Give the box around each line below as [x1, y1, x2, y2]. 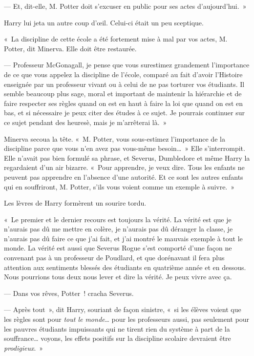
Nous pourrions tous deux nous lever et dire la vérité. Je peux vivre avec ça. [4, 272, 232, 282]
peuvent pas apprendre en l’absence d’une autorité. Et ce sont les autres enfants [4, 171, 243, 182]
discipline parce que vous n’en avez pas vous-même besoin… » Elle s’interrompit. [4, 143, 245, 153]
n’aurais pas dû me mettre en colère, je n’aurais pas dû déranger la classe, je [4, 224, 233, 234]
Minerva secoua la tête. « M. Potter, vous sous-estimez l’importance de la [4, 133, 225, 144]
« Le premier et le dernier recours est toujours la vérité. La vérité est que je [4, 214, 232, 224]
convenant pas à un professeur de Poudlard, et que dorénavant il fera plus [4, 252, 225, 263]
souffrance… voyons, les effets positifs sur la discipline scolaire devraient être [4, 333, 231, 343]
